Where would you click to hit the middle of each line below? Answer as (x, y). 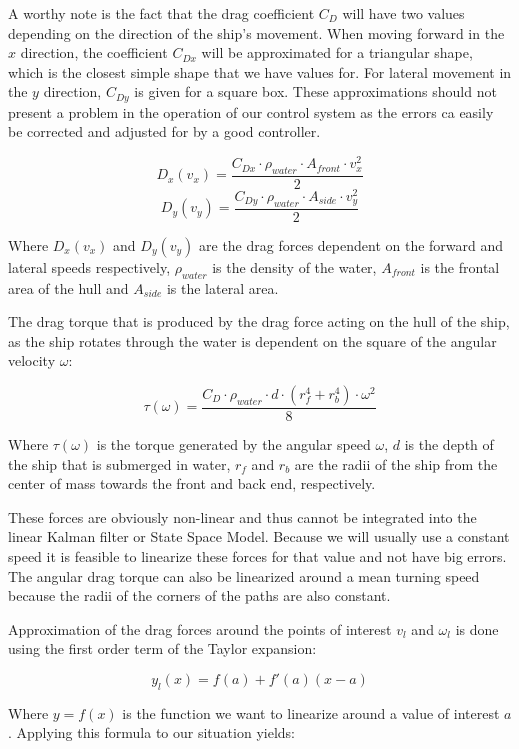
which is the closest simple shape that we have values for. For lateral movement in (260, 71)
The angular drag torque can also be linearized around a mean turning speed (244, 575)
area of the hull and (68, 287)
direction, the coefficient (94, 52)
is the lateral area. (222, 287)
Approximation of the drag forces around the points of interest (200, 628)
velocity (32, 360)
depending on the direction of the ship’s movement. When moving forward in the (256, 32)
